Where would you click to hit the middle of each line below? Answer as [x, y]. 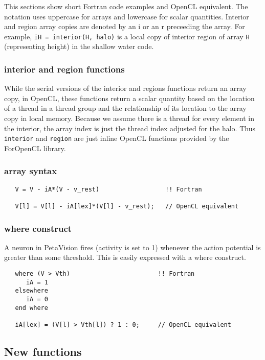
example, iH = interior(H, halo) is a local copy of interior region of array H [127, 36]
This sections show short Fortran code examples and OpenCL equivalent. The [126, 6]
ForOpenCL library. [35, 148]
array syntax [31, 171]
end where [31, 308]
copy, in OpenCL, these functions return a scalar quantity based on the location [129, 98]
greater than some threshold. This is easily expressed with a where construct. [125, 257]
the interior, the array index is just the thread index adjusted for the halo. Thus [130, 128]
